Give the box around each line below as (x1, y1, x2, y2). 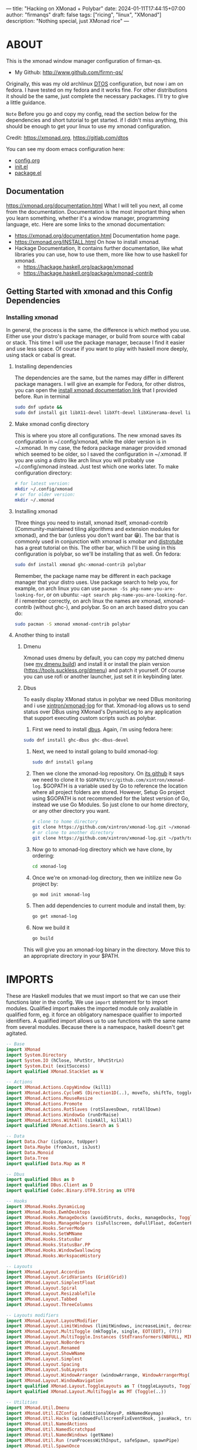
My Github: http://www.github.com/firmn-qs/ (14, 69, 123, 76)
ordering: (32, 852, 55, 859)
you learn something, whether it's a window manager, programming (6, 214, 170, 221)
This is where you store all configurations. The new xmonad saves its (14, 432, 182, 439)
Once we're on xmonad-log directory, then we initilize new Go (32, 874, 182, 881)
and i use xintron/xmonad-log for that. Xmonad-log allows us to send (23, 702, 191, 709)
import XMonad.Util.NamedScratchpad (6, 1427, 96, 1432)
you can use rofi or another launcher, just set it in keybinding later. (23, 673, 184, 680)
